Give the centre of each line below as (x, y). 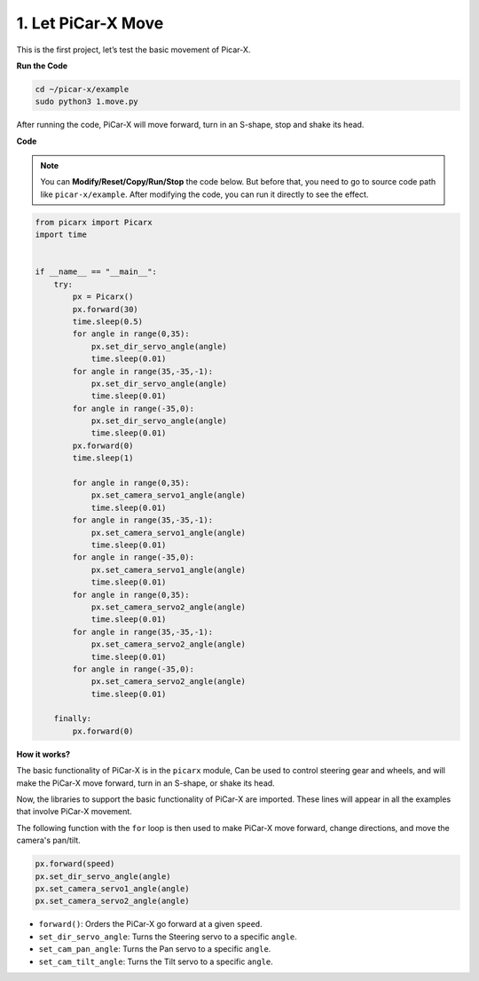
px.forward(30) (106, 309)
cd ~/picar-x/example (82, 89)
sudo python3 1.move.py (87, 102)
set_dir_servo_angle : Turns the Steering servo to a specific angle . (168, 937)
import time (61, 235)
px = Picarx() (103, 297)
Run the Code (42, 66)
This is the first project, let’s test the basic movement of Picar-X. (133, 50)
